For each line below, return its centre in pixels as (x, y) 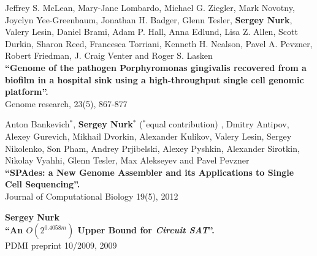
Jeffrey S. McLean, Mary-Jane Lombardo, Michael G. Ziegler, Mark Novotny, (150, 7)
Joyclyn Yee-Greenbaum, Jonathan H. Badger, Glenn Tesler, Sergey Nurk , (149, 19)
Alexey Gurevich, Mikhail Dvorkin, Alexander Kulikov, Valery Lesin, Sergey (148, 136)
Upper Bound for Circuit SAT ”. (146, 230)
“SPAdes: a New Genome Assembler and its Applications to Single (150, 172)
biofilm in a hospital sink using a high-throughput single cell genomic (155, 79)
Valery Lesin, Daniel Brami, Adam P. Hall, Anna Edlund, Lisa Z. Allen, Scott (151, 32)
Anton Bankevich (37, 124)
